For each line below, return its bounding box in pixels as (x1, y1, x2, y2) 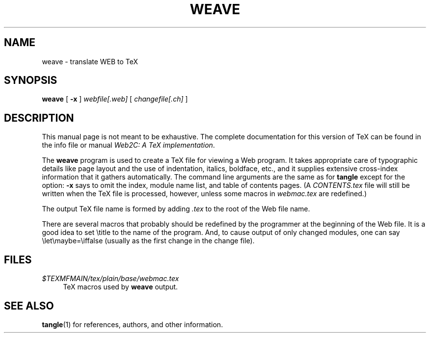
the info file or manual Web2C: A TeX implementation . (42, 141, 215, 150)
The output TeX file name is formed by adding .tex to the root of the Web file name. (42, 205, 310, 213)
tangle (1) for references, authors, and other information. (42, 320, 223, 329)
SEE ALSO (4, 299, 54, 312)
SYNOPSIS (4, 74, 57, 87)
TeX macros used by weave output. (63, 283, 178, 291)
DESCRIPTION (4, 111, 74, 124)
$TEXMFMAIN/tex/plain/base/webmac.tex (42, 274, 179, 283)
